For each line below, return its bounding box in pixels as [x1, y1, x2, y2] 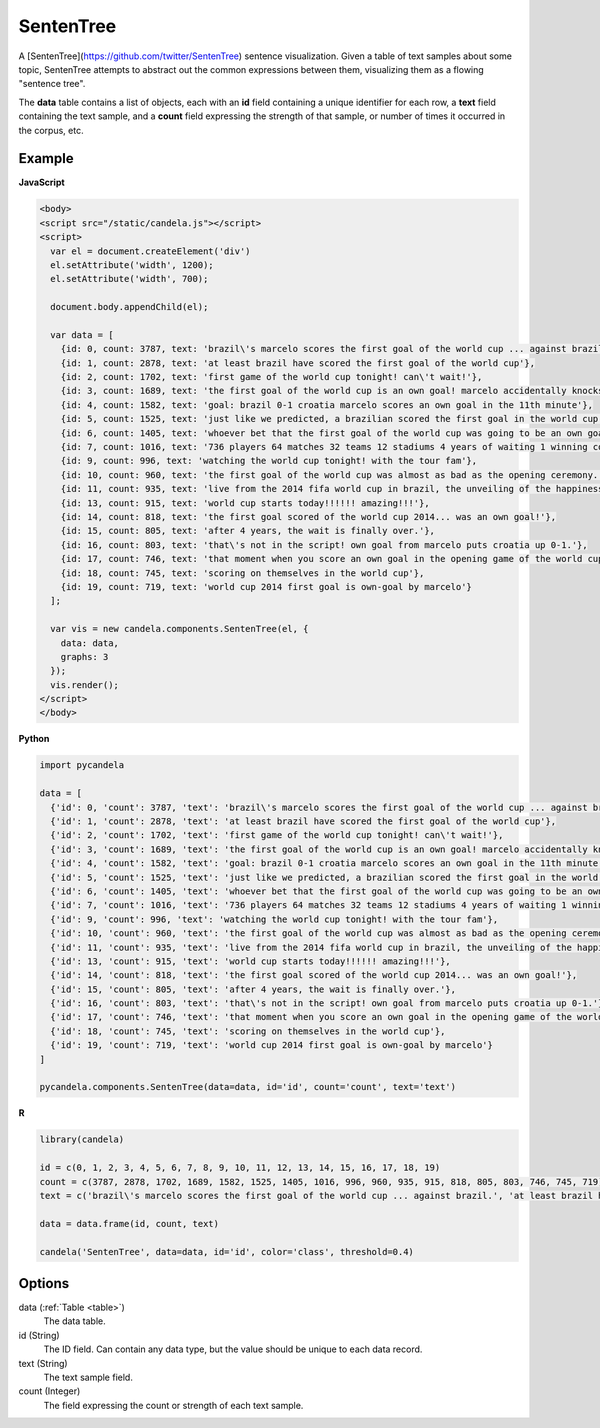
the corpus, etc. [18, 124, 84, 136]
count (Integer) [18, 1385, 81, 1397]
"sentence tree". [18, 78, 86, 90]
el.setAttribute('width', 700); [50, 273, 209, 285]
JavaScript [18, 176, 65, 189]
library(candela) [39, 1134, 125, 1145]
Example [18, 150, 74, 167]
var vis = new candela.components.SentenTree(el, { [50, 623, 309, 635]
